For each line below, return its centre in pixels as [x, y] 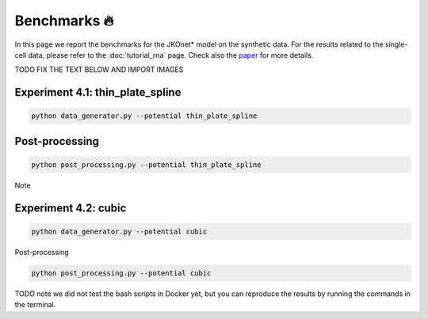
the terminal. [35, 305]
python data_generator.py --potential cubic [119, 231]
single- [396, 44]
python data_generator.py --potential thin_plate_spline [144, 116]
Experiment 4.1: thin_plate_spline [98, 92]
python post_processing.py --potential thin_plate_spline [146, 165]
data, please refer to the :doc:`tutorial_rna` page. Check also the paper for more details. [171, 55]
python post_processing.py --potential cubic [121, 273]
